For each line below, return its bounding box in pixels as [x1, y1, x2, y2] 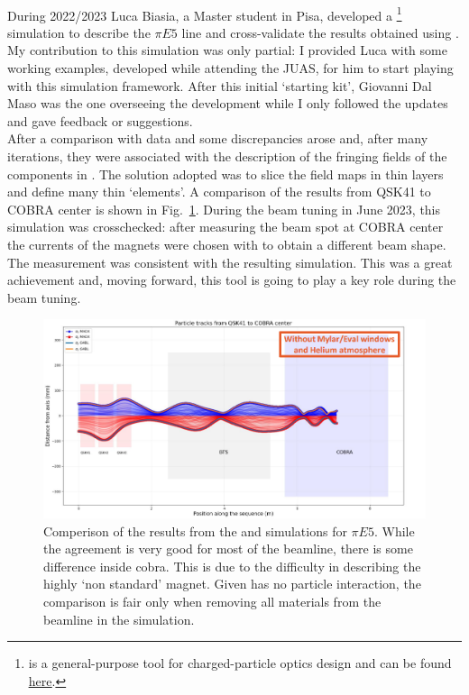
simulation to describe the [7, 23, 151, 41]
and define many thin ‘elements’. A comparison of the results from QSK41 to [7, 182, 431, 201]
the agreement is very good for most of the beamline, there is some [43, 539, 413, 558]
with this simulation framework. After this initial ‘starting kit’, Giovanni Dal [7, 76, 432, 95]
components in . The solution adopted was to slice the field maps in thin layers [7, 164, 444, 183]
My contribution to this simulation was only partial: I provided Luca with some [7, 41, 447, 59]
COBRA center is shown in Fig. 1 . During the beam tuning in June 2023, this [7, 199, 441, 218]
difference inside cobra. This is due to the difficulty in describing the [43, 556, 421, 575]
